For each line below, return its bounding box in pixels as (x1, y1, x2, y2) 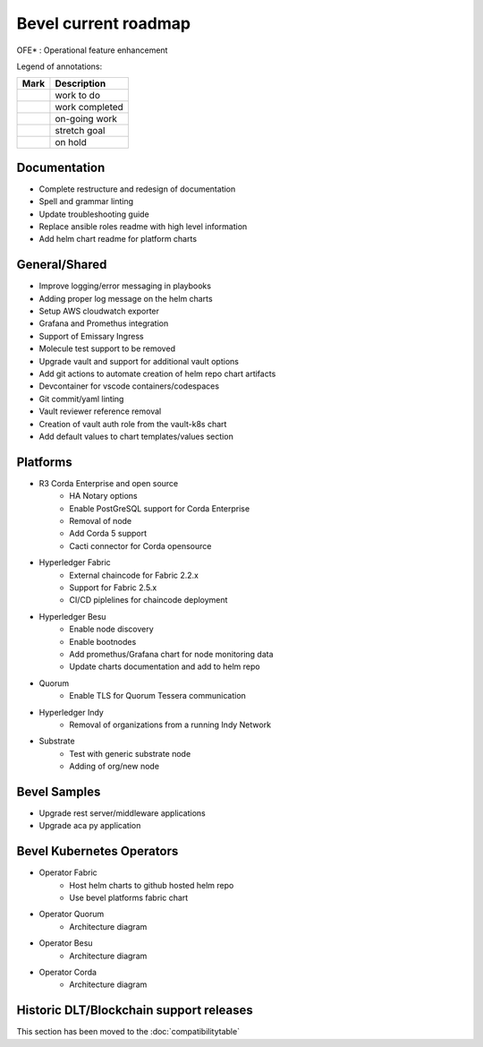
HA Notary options (69, 491, 138, 502)
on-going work (55, 113, 118, 125)
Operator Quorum (38, 909, 105, 920)
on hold (55, 136, 87, 149)
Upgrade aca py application (38, 820, 141, 831)
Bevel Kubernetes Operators (16, 844, 179, 859)
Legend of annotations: (16, 61, 103, 72)
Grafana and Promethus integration (38, 318, 169, 329)
